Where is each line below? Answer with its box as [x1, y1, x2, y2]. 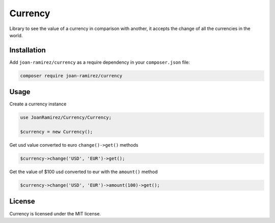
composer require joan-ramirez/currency [20, 73, 122, 78]
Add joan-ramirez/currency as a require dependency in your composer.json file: [9, 59, 190, 65]
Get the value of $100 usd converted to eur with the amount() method [9, 169, 158, 175]
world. [9, 32, 23, 38]
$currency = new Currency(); [20, 129, 93, 135]
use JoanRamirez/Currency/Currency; [20, 115, 112, 121]
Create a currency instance [9, 101, 67, 107]
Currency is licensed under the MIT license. [9, 210, 101, 216]
